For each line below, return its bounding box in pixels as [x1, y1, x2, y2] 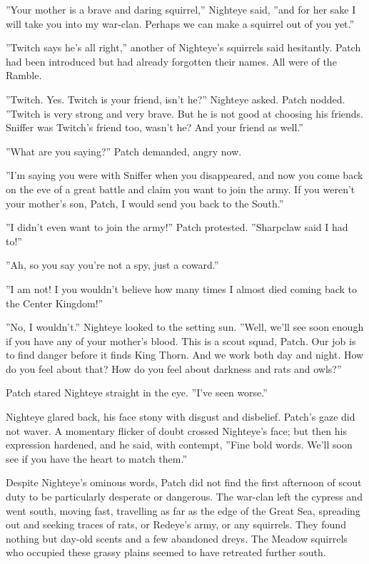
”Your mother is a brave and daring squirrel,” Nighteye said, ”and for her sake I [6, 2, 356, 16]
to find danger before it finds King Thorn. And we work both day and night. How [6, 347, 364, 362]
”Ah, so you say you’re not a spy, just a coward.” [6, 257, 219, 272]
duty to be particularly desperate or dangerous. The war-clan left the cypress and [6, 489, 363, 504]
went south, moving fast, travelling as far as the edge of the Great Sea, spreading [6, 503, 360, 518]
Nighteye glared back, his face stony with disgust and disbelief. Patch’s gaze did [6, 409, 355, 424]
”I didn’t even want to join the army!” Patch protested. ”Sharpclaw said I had [6, 220, 348, 235]
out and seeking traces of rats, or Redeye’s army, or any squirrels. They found [6, 517, 346, 532]
